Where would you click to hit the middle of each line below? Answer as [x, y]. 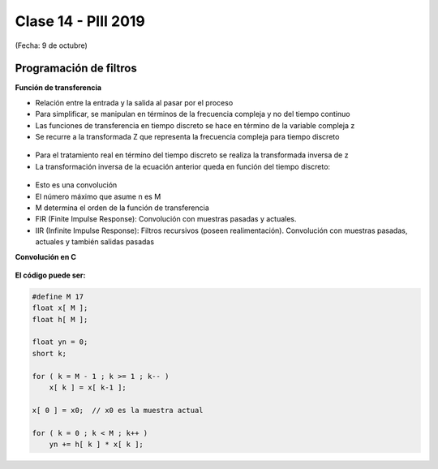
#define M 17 [58, 297]
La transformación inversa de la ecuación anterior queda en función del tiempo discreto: [183, 166]
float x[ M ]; [60, 308]
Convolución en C [46, 256]
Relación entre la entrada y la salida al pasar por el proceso [134, 102]
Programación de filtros [76, 69]
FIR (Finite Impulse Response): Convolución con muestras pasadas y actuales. [166, 219]
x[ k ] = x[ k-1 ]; [88, 388]
